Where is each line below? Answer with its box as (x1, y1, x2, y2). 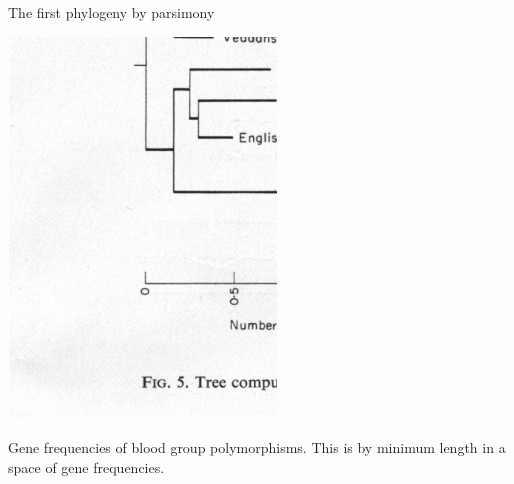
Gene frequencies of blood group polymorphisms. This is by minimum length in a (8, 437, 506, 457)
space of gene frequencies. (8, 456, 165, 477)
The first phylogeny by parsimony (8, 2, 215, 22)
